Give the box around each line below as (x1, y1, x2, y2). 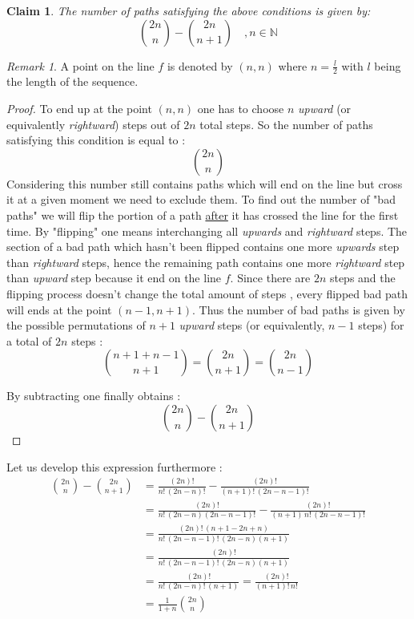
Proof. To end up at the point (6, 100, 152, 117)
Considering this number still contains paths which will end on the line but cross (6, 175, 403, 192)
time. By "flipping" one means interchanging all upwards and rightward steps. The (6, 222, 408, 239)
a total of (6, 332, 52, 349)
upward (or (298, 100, 352, 117)
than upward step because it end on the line (6, 269, 222, 286)
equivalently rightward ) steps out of (6, 115, 180, 132)
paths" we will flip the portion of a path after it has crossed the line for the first (6, 206, 399, 223)
